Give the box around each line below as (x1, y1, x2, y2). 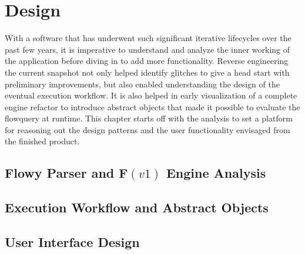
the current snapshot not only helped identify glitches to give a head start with (5, 66, 290, 78)
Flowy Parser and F (5, 164, 128, 182)
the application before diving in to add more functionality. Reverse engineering (5, 55, 289, 67)
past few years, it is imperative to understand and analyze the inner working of (5, 43, 290, 55)
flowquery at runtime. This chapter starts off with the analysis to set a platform (5, 112, 293, 124)
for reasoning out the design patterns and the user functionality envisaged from (5, 123, 290, 136)
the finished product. (5, 135, 80, 147)
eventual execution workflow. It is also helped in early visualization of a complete (5, 89, 297, 101)
